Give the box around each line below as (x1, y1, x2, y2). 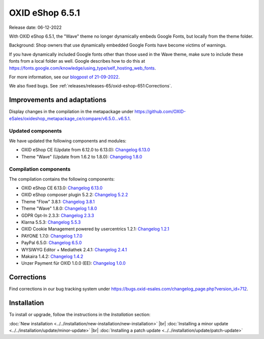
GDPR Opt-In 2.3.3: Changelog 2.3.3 (21, 212, 94, 218)
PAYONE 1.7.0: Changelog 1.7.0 (21, 233, 83, 239)
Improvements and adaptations (9, 96, 107, 104)
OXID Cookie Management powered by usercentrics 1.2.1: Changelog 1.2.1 (21, 226, 170, 232)
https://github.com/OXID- (134, 109, 186, 114)
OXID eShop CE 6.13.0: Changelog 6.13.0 (21, 185, 103, 191)
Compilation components (9, 166, 71, 173)
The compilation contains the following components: (9, 176, 115, 182)
